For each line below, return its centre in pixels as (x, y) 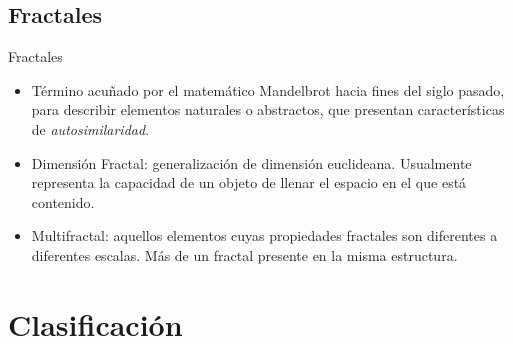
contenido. (63, 201)
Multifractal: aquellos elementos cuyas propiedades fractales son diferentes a (264, 235)
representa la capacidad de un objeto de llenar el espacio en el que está (249, 182)
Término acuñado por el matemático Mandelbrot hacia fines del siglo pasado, (268, 89)
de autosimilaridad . (90, 128)
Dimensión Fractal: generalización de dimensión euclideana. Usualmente (251, 162)
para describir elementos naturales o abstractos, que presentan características (268, 109)
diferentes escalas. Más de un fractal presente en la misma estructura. (244, 254)
